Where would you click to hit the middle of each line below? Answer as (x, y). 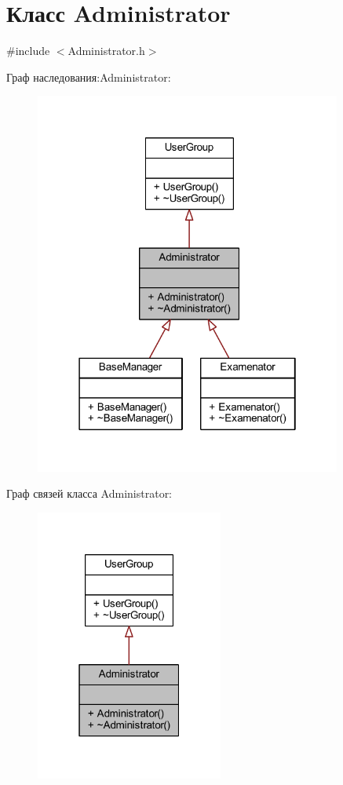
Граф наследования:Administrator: (89, 77)
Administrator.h (106, 51)
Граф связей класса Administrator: (89, 493)
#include (28, 51)
